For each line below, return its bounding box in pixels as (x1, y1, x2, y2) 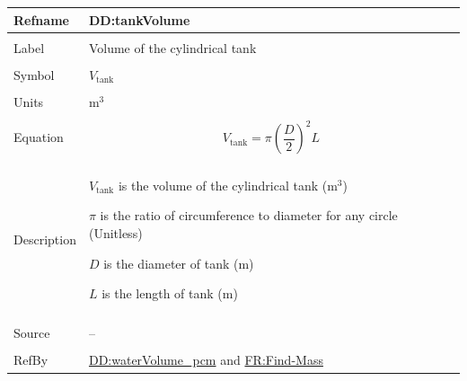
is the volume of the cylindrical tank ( (118, 175, 328, 194)
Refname (13, 10, 69, 29)
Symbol (13, 65, 55, 84)
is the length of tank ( (101, 284, 223, 303)
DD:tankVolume (88, 10, 190, 29)
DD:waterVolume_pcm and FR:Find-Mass (88, 350, 323, 369)
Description (13, 230, 76, 249)
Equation (13, 128, 64, 146)
